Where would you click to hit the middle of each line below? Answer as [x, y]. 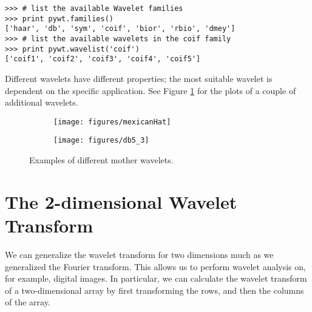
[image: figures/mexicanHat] [112, 122]
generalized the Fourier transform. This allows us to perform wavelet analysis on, [155, 266]
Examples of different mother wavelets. [101, 160]
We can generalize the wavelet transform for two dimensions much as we [139, 254]
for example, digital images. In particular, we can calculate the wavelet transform [156, 278]
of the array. [28, 302]
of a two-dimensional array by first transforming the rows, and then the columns [154, 290]
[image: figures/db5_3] [101, 141]
